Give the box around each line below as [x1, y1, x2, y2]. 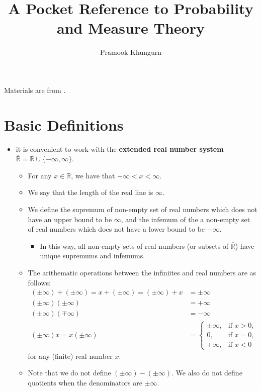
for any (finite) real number [28, 350, 113, 361]
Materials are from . [4, 84, 66, 95]
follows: [28, 277, 51, 287]
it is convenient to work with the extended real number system [16, 143, 224, 154]
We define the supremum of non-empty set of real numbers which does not [28, 204, 257, 214]
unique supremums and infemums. [40, 250, 145, 261]
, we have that [71, 170, 115, 180]
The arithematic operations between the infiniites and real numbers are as [28, 267, 256, 277]
